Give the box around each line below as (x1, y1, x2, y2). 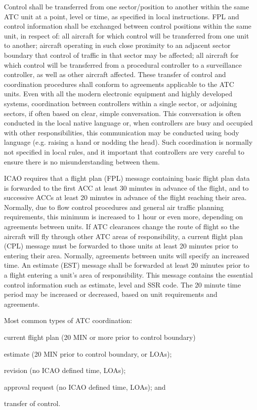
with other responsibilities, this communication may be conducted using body (4, 127, 239, 137)
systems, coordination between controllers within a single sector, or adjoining (4, 98, 237, 108)
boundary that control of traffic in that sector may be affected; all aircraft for (4, 49, 239, 60)
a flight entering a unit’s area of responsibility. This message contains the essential (4, 270, 253, 280)
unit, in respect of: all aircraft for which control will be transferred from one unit (4, 30, 249, 41)
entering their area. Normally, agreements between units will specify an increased (4, 250, 250, 260)
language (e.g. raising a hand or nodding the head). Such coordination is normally (4, 137, 253, 147)
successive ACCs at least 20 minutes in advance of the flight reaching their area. (4, 192, 247, 203)
